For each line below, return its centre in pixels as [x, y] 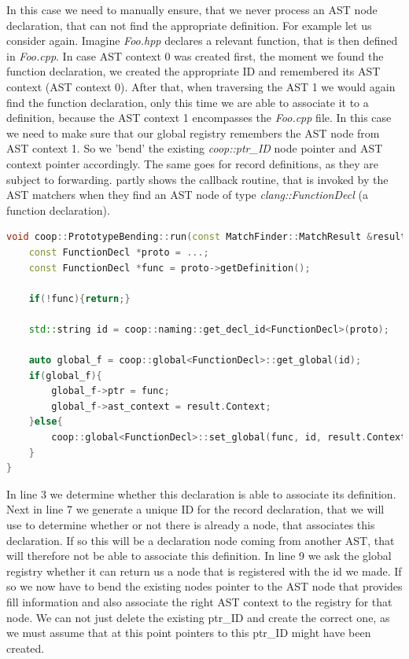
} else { [46, 422]
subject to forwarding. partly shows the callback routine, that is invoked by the [197, 179]
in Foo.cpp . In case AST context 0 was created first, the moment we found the [195, 55]
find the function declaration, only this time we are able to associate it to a [188, 102]
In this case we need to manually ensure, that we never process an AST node [192, 9]
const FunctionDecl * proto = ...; [119, 252]
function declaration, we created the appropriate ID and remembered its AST [193, 71]
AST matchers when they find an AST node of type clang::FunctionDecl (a [187, 195]
